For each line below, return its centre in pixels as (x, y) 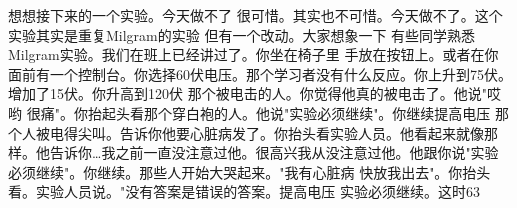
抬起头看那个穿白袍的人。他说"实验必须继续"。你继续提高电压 (289, 112)
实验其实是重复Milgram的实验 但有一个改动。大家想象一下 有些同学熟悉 (242, 34)
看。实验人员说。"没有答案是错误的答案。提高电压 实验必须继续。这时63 (244, 191)
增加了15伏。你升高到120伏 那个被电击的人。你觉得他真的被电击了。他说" (247, 93)
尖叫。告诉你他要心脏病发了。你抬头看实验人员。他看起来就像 (280, 132)
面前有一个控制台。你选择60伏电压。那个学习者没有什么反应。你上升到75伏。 (260, 73)
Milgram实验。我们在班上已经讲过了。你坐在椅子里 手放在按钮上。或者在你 (253, 54)
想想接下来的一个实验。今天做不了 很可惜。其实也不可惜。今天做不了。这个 (255, 15)
